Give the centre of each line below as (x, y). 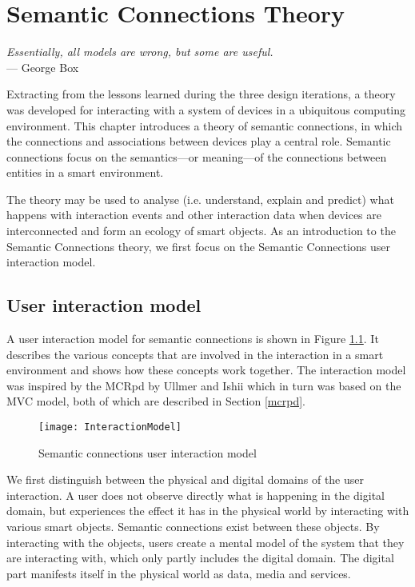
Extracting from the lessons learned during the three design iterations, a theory (201, 94)
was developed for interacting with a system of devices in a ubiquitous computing (206, 109)
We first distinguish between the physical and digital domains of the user (186, 479)
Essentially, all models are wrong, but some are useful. (140, 52)
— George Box (43, 67)
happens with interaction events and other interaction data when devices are (194, 215)
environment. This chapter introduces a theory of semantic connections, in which (205, 125)
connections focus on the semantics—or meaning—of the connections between (197, 156)
